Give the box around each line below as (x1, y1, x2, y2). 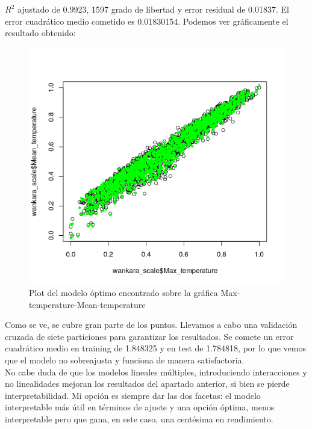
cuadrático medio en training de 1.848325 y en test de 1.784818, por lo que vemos (5, 342, 306, 354)
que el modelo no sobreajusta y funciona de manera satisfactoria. (5, 353, 245, 366)
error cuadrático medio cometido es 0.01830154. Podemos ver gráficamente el (5, 14, 289, 27)
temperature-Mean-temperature (29, 298, 146, 310)
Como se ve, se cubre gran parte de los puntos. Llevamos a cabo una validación (5, 318, 298, 331)
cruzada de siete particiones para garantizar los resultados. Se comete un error (5, 330, 294, 342)
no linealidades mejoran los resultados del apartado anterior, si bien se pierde (5, 377, 290, 390)
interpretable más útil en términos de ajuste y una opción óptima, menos (5, 401, 275, 413)
